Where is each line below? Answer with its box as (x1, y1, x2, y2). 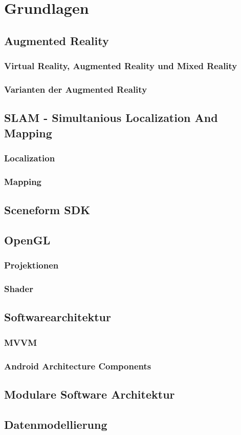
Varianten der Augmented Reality (4, 82, 147, 95)
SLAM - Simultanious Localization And (4, 110, 218, 126)
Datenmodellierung (4, 416, 107, 432)
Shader (4, 282, 33, 295)
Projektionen (4, 259, 59, 272)
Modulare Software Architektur (4, 386, 175, 402)
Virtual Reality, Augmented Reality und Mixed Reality (4, 59, 237, 72)
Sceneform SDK (4, 202, 91, 218)
